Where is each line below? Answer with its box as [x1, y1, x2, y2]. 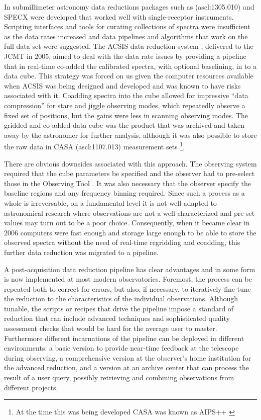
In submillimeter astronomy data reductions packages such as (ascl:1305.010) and [4, 2, 254, 12]
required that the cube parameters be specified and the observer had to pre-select [4, 168, 255, 179]
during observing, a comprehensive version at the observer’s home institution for [4, 352, 251, 363]
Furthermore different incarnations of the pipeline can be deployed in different [4, 332, 244, 343]
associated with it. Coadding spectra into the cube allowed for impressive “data [4, 90, 248, 101]
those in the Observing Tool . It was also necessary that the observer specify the [4, 178, 251, 188]
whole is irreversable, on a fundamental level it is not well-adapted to [4, 197, 217, 208]
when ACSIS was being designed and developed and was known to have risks [4, 80, 241, 91]
